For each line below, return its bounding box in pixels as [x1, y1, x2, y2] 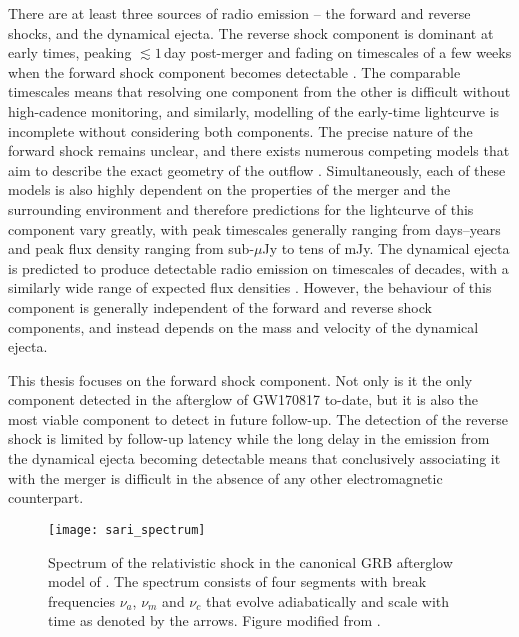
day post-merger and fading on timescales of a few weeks [164, 42, 512, 63]
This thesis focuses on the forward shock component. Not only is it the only [8, 369, 473, 390]
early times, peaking [8, 42, 132, 63]
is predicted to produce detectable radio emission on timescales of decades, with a [8, 257, 509, 278]
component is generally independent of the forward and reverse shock [8, 296, 432, 317]
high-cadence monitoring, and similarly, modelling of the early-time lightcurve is [8, 100, 500, 121]
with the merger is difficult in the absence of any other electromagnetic [8, 467, 443, 488]
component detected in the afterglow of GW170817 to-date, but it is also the [8, 389, 479, 410]
